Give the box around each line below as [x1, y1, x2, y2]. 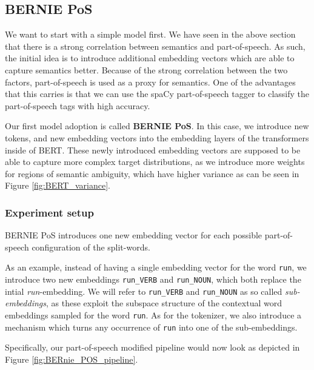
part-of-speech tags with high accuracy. [5, 99, 150, 112]
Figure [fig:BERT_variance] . [5, 179, 110, 192]
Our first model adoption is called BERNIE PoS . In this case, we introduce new [5, 119, 309, 132]
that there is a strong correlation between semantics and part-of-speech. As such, [5, 39, 306, 52]
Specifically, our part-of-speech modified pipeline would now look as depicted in [5, 341, 300, 354]
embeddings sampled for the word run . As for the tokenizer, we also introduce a [5, 308, 302, 321]
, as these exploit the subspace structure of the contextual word [45, 297, 282, 309]
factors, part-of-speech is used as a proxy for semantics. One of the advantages [5, 75, 296, 88]
